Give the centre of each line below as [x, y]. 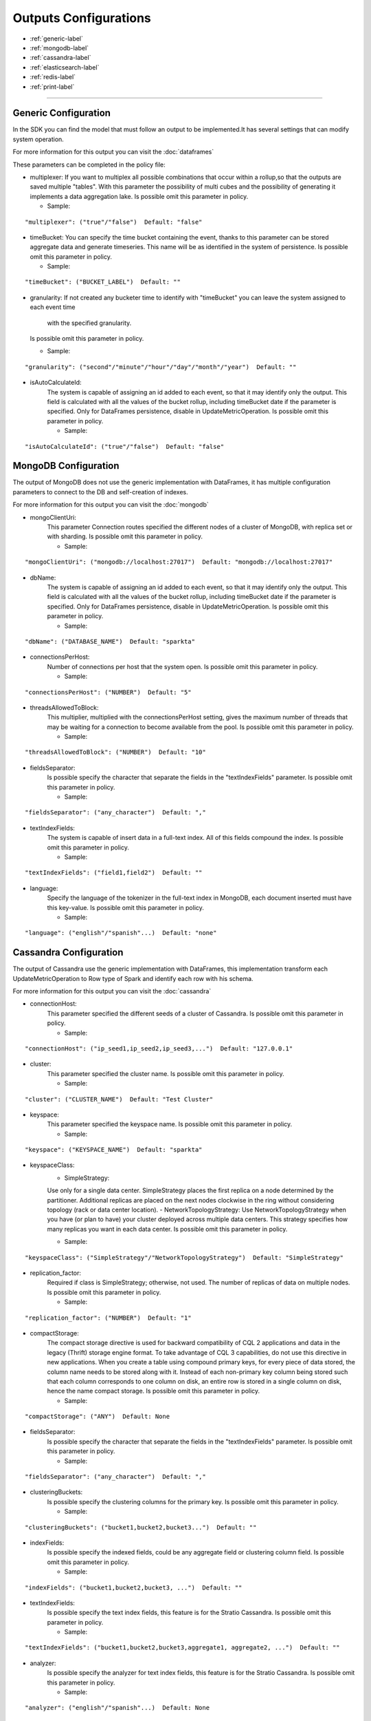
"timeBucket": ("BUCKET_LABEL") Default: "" [103, 282]
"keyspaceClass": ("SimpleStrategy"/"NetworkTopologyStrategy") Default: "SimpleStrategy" [184, 1257]
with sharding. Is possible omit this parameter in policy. [125, 536]
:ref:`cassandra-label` [60, 58]
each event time [53, 307]
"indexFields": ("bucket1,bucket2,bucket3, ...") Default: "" [134, 1587]
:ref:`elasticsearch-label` [65, 67]
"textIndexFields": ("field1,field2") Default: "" [114, 873]
